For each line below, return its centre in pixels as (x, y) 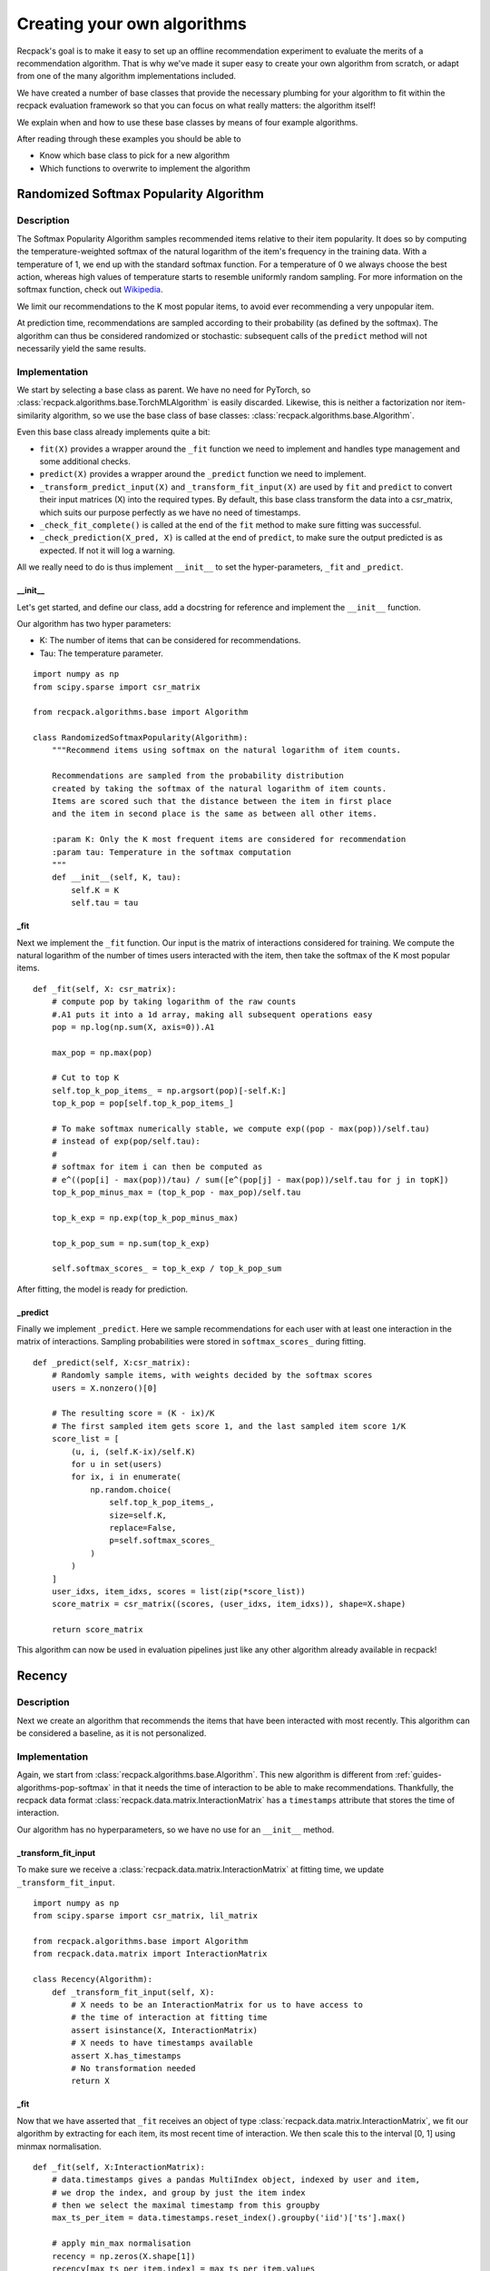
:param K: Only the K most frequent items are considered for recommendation (229, 839)
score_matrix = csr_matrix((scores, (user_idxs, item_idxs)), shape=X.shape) (229, 1604)
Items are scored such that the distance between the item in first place (221, 801)
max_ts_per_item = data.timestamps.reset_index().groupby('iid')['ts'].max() (229, 2218)
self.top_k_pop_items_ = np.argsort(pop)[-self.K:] (169, 1091)
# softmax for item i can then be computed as (157, 1167)
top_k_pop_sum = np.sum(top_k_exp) (131, 1243)
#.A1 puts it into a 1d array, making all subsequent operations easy (212, 1014)
